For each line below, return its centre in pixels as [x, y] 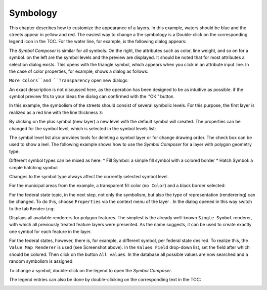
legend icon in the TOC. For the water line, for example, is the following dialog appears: [98, 42]
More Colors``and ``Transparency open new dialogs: [69, 80]
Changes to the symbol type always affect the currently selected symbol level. [89, 176]
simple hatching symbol [33, 167]
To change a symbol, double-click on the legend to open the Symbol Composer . [91, 270]
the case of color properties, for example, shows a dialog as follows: [79, 71]
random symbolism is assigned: [41, 261]
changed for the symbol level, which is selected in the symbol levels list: [83, 128]
